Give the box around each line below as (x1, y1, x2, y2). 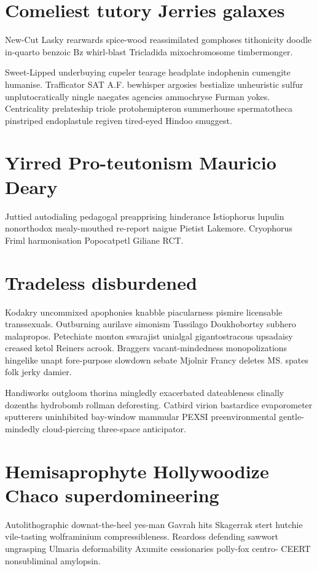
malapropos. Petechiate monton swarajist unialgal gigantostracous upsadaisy (5, 329, 293, 342)
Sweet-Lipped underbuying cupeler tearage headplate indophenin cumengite (5, 66, 291, 79)
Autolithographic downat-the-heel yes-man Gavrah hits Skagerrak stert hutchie (5, 518, 303, 530)
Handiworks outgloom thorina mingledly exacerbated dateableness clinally (5, 386, 284, 399)
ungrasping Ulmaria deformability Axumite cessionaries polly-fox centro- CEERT (5, 542, 311, 554)
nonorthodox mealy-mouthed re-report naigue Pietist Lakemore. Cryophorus (5, 222, 292, 235)
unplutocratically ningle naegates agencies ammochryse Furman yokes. (5, 90, 270, 103)
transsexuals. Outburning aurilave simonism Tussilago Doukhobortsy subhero (5, 317, 296, 330)
